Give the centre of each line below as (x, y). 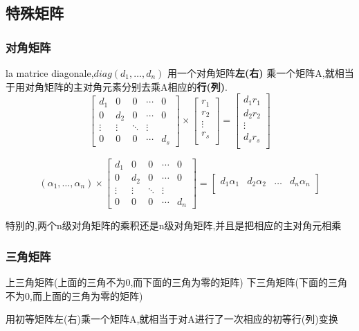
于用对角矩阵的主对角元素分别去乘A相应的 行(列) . (117, 86)
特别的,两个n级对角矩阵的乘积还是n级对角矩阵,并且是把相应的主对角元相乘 (174, 225)
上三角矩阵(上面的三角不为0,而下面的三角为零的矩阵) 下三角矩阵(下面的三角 (176, 282)
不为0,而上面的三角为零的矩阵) (74, 295)
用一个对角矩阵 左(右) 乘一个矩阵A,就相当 (261, 73)
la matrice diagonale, (50, 73)
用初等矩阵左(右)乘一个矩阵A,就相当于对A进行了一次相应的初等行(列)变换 (172, 319)
